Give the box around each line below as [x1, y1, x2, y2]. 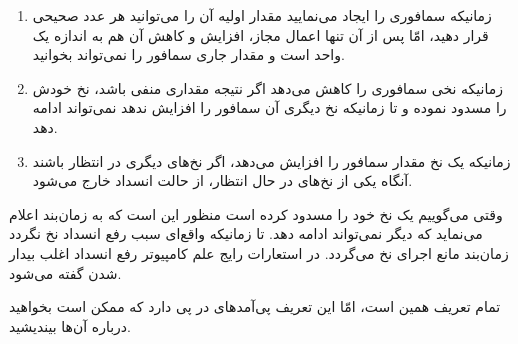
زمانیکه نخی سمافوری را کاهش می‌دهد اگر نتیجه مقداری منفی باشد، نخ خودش [32, 77, 503, 98]
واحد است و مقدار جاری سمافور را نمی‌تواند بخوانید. [32, 44, 345, 65]
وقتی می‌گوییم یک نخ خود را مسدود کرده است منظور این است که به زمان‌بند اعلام [9, 203, 503, 224]
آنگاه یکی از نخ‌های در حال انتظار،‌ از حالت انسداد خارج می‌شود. [32, 170, 413, 191]
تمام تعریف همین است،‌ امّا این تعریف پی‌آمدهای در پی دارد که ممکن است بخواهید [9, 296, 501, 317]
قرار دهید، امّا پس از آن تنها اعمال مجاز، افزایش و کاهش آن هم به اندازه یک [32, 24, 489, 45]
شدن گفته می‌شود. [9, 262, 122, 283]
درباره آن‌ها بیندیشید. [9, 315, 131, 336]
